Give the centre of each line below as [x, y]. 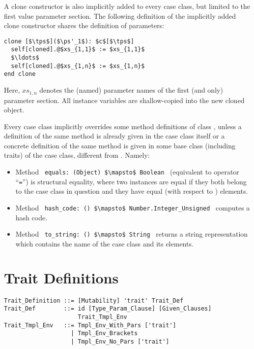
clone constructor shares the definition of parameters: [84, 25]
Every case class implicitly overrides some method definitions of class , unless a [123, 126]
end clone [20, 74]
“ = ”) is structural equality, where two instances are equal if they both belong [131, 181]
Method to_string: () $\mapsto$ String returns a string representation [132, 234]
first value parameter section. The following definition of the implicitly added [120, 16]
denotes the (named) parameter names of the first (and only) [131, 90]
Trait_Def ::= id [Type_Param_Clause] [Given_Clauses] [108, 309]
